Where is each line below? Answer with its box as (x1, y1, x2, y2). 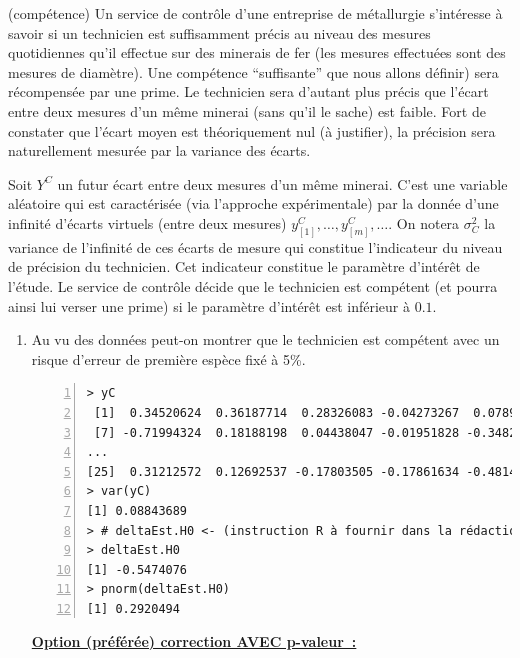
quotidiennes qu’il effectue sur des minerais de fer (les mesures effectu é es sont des (8, 42, 506, 63)
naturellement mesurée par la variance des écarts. (8, 140, 311, 161)
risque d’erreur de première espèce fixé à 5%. (31, 348, 306, 369)
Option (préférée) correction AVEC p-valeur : (31, 631, 357, 652)
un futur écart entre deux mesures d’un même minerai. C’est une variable (57, 173, 508, 194)
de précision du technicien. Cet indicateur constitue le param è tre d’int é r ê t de (8, 256, 480, 277)
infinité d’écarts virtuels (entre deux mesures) (8, 212, 287, 233)
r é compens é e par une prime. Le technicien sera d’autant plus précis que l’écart (8, 81, 489, 102)
